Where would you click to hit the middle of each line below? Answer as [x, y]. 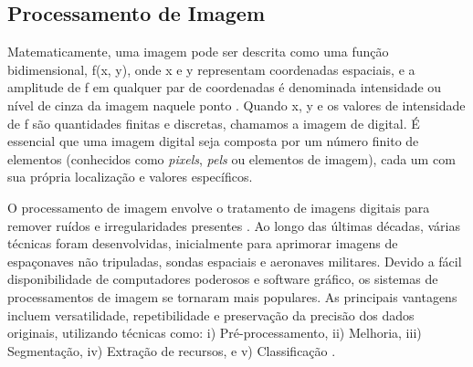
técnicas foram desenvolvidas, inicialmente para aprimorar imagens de [203, 243]
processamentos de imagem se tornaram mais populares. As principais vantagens [232, 296]
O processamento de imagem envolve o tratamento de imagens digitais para [219, 207]
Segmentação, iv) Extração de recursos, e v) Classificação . [172, 350]
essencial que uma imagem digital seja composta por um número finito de [213, 141]
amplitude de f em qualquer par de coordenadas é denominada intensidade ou [225, 87]
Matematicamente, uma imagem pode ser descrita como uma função [198, 52]
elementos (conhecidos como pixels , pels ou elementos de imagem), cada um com [231, 158]
